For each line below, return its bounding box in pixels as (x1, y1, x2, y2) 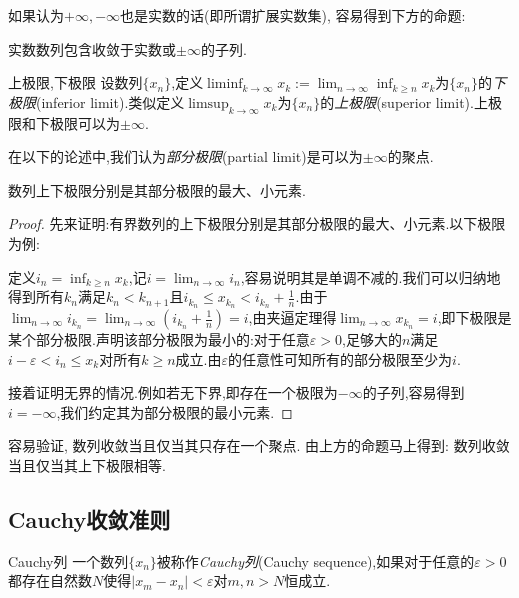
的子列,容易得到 (362, 382, 465, 403)
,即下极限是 (437, 307, 512, 327)
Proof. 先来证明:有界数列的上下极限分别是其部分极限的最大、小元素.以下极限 (8, 213, 506, 234)
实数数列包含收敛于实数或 (8, 38, 176, 59)
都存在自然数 (8, 570, 92, 591)
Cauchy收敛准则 (8, 503, 171, 534)
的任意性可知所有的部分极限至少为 (228, 348, 453, 369)
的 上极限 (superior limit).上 (320, 91, 488, 112)
